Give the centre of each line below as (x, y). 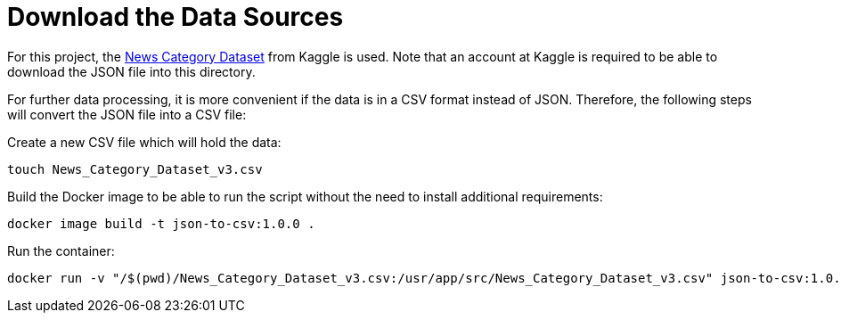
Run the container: (61, 250)
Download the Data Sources (176, 17)
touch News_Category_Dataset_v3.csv (135, 169)
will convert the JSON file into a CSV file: (127, 114)
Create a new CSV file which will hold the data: (144, 142)
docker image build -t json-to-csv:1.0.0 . (161, 223)
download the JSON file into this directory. (131, 71)
